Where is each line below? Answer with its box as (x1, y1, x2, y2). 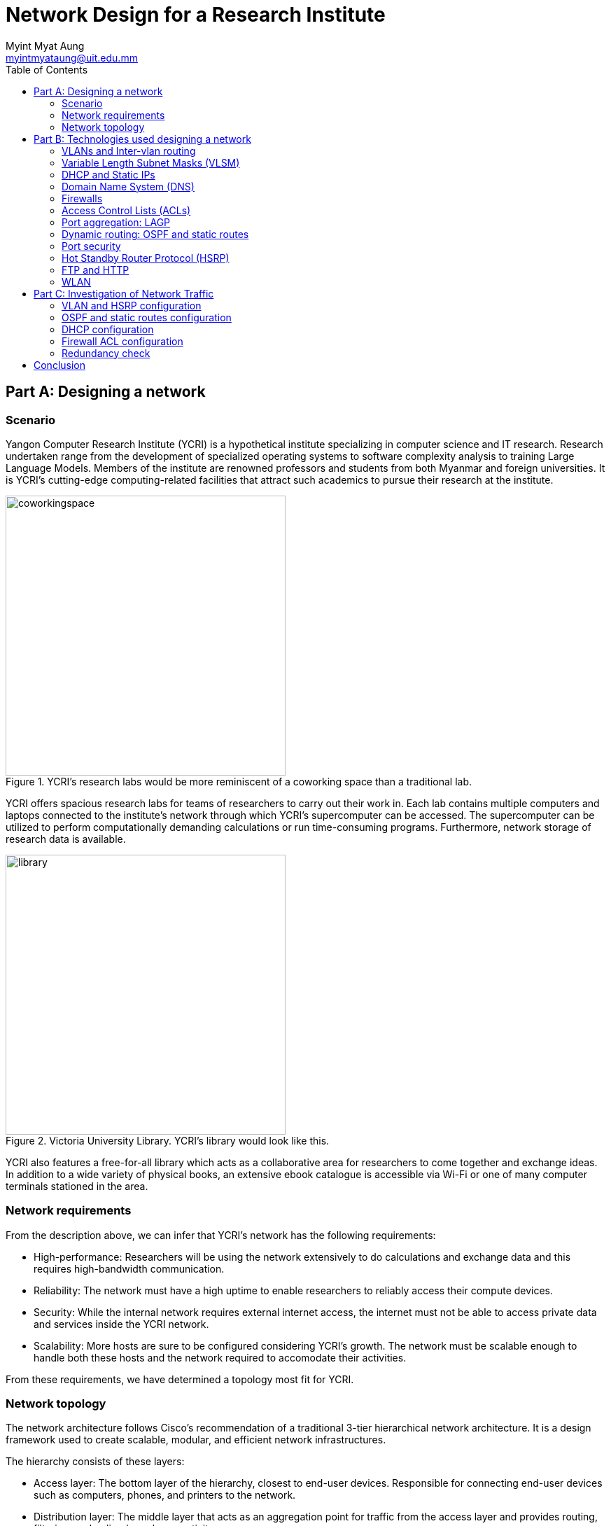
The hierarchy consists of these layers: (6, 1455, 185, 1468)
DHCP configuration (62, 323, 154, 335)
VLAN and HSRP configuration (62, 299, 202, 311)
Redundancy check (62, 346, 150, 359)
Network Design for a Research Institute (6, 3, 386, 27)
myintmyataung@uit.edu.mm (6, 51, 138, 64)
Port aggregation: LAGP (62, 216, 171, 228)
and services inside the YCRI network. (34, 1317, 209, 1330)
